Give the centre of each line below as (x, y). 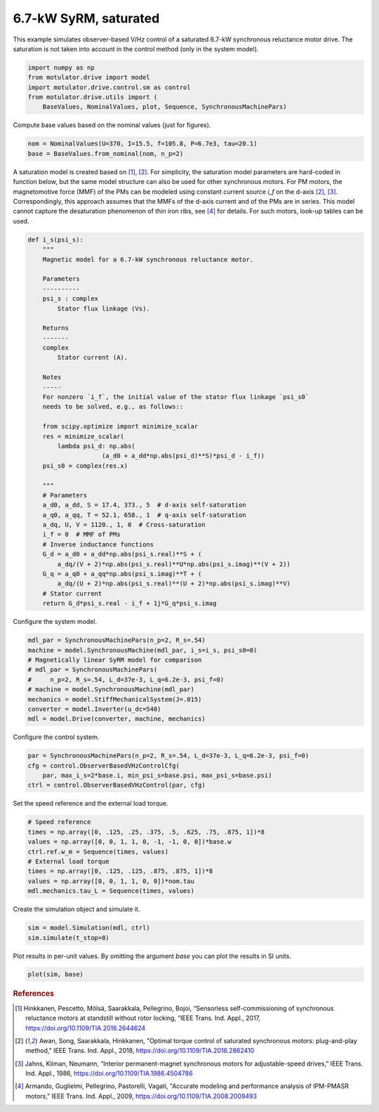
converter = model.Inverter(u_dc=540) (94, 709)
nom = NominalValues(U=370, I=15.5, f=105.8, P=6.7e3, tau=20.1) (142, 144)
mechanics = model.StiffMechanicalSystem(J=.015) (115, 699)
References (34, 994)
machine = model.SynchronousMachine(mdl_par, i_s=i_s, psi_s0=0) (142, 650)
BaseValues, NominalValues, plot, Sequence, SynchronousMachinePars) (165, 107)
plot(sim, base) (56, 974)
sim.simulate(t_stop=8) (69, 937)
